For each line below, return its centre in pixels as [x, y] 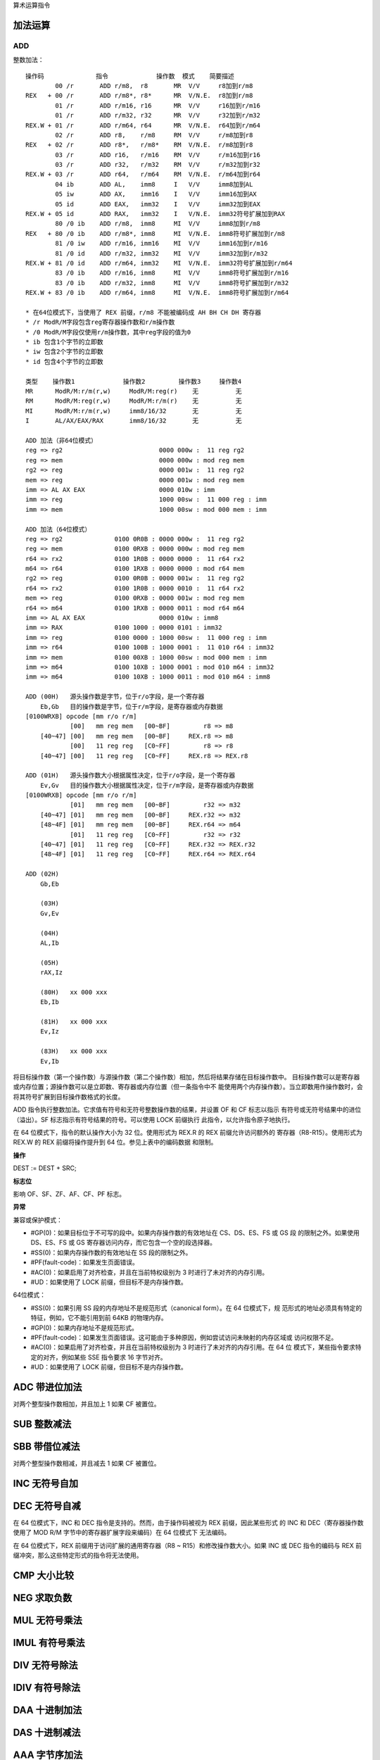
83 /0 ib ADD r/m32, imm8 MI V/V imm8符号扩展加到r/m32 [172, 283]
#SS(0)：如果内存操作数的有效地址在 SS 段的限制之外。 [111, 1252]
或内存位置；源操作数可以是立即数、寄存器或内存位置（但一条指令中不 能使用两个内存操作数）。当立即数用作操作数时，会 [188, 1087]
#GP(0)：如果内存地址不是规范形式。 [84, 1328]
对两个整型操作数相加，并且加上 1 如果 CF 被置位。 [87, 1404]
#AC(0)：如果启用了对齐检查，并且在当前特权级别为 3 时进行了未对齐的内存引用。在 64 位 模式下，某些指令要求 [193, 1347]
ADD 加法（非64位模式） [62, 440]
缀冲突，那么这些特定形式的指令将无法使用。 [78, 1555]
